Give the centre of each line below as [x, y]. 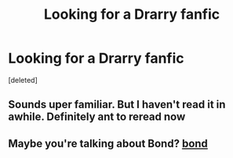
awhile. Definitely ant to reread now [97, 117]
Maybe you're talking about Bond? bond [108, 144]
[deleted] [23, 80]
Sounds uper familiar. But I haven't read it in [117, 104]
